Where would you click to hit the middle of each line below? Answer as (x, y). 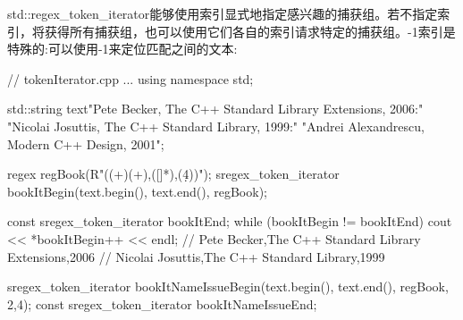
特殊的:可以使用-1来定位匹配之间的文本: (122, 49)
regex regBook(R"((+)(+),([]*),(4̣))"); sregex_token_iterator (173, 174)
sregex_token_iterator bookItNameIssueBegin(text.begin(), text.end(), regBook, (228, 286)
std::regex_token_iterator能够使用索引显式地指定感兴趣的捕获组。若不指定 (223, 13)
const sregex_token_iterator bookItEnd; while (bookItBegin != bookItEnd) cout (230, 221)
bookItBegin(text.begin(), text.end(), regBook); (137, 191)
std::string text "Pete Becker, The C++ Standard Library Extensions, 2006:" (215, 109)
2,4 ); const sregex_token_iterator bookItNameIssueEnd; (162, 303)
